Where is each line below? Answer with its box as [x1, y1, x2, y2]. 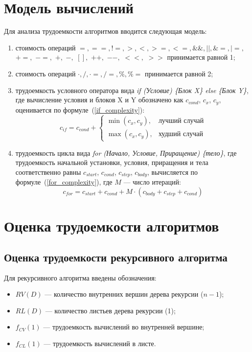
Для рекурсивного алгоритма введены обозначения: [4, 272, 157, 282]
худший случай [158, 131, 203, 138]
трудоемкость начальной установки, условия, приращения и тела [15, 157, 208, 167]
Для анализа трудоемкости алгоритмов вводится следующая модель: [4, 26, 207, 36]
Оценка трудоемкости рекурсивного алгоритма [4, 249, 228, 264]
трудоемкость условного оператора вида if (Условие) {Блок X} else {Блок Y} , [15, 85, 249, 95]
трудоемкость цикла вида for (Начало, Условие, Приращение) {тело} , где [15, 147, 237, 158]
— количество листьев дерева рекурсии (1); [45, 305, 176, 315]
